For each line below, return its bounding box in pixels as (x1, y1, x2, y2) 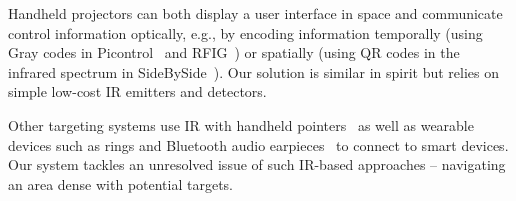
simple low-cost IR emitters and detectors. (8, 81, 267, 102)
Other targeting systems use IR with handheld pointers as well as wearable (8, 114, 474, 135)
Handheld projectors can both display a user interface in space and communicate (8, 3, 503, 23)
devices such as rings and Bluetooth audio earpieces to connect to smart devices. (8, 134, 509, 155)
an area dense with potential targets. (8, 173, 234, 194)
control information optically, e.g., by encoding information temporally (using (8, 22, 483, 43)
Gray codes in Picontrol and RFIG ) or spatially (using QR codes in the (8, 42, 460, 63)
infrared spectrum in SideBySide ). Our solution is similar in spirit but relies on (8, 61, 500, 82)
